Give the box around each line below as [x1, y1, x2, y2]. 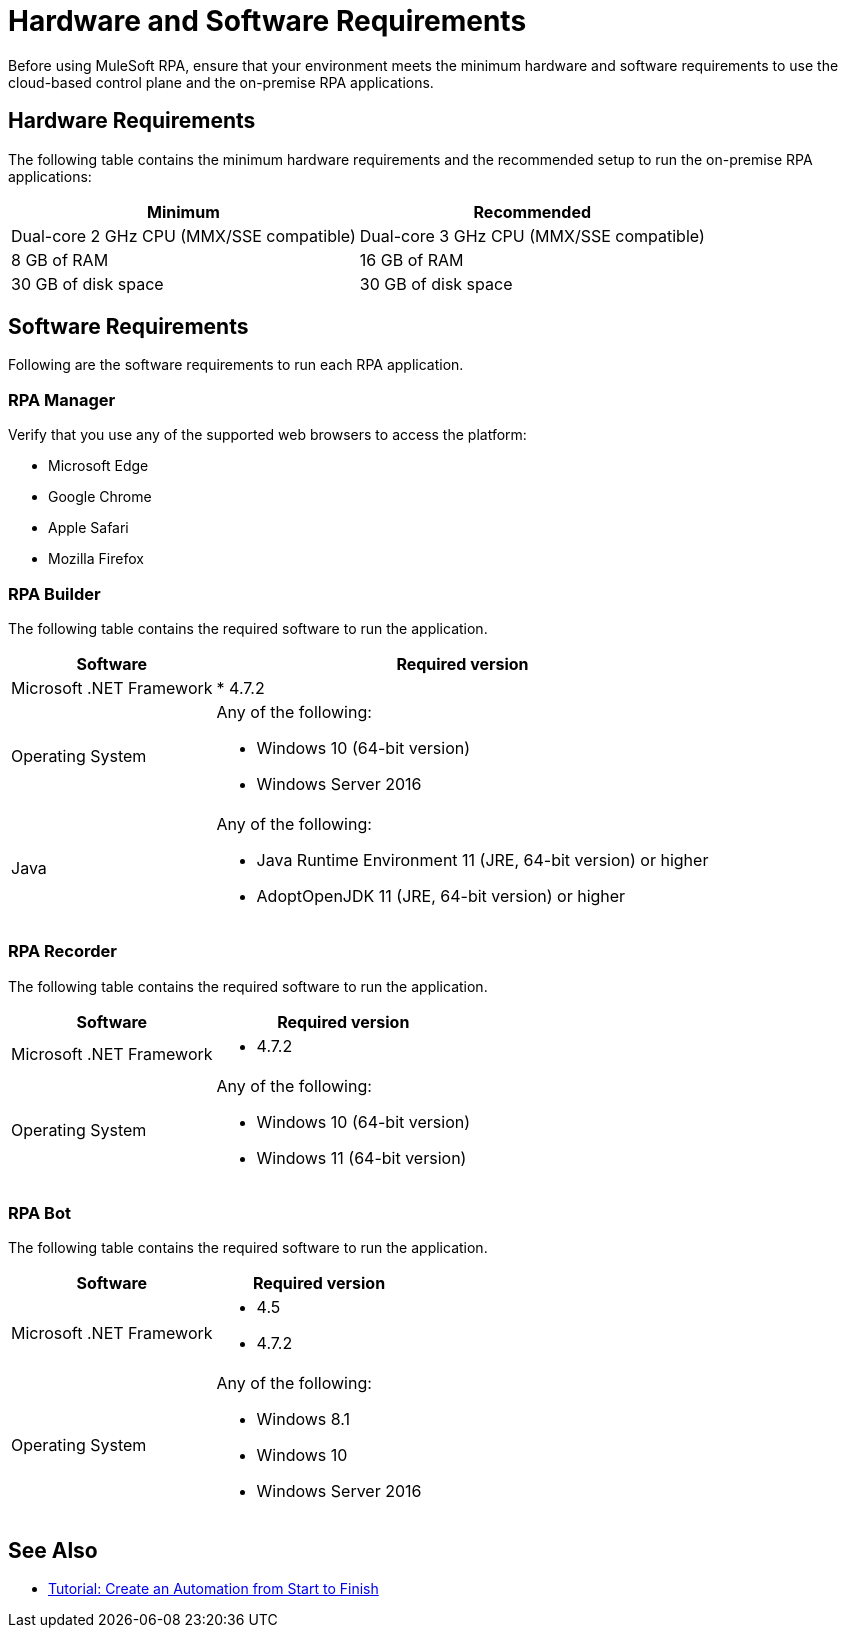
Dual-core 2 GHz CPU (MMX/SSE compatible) [11, 225, 356, 246]
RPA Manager [8, 389, 116, 410]
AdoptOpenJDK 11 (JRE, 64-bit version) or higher [256, 885, 626, 906]
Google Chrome [48, 488, 152, 506]
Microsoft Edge [48, 457, 149, 475]
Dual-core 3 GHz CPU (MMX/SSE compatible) [359, 225, 705, 246]
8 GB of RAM [11, 249, 109, 270]
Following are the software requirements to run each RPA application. [8, 356, 464, 374]
